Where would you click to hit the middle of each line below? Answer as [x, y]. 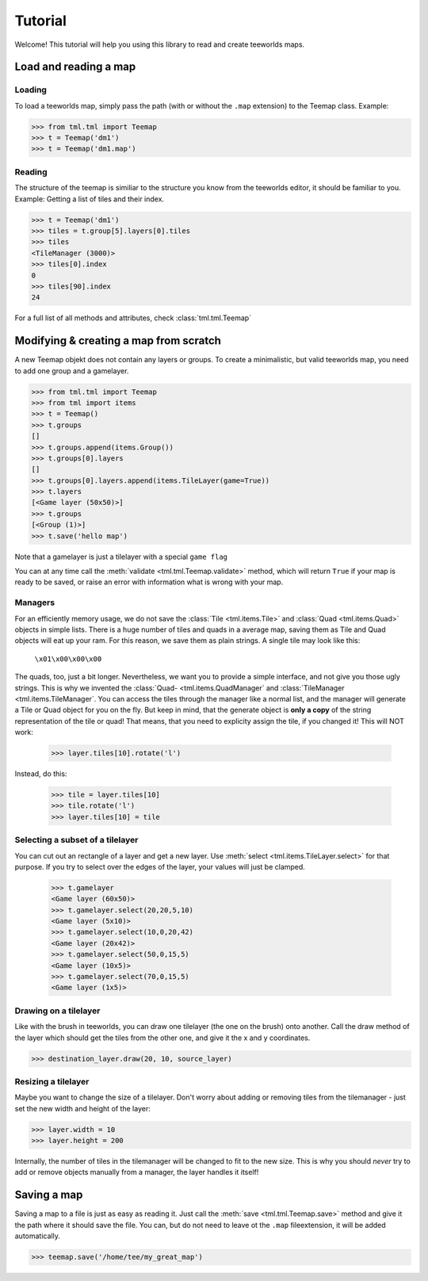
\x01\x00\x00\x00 [68, 659]
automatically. [38, 1236]
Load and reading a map [75, 67]
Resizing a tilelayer [52, 1081]
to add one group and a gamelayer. [72, 371]
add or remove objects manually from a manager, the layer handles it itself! [137, 1172]
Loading [31, 90]
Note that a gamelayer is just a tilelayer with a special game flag [121, 556]
